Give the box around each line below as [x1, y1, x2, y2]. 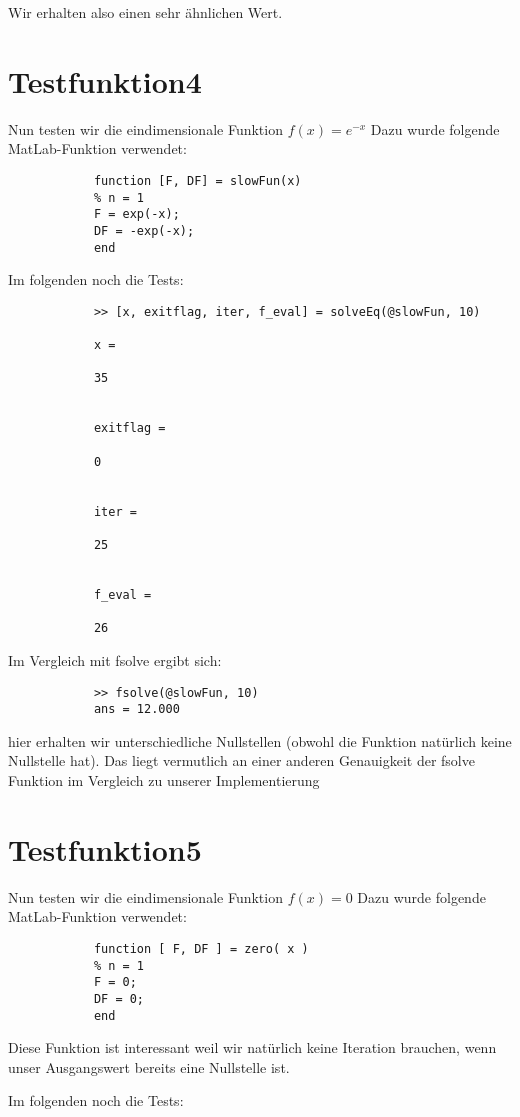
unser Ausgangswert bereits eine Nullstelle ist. [8, 1056, 290, 1077]
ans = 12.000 [93, 702, 180, 717]
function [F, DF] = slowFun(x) [93, 173, 302, 188]
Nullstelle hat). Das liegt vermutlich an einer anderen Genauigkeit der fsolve [8, 750, 475, 771]
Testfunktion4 [8, 60, 202, 101]
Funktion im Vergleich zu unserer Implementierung [8, 770, 320, 790]
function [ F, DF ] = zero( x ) [93, 941, 309, 956]
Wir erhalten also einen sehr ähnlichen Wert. [8, 2, 283, 22]
